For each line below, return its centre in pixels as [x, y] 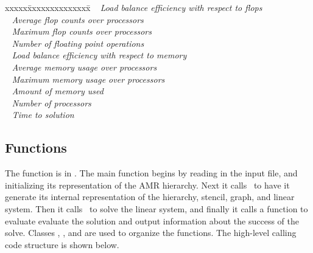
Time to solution [43, 115]
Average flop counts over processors [78, 19]
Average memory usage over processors [84, 67]
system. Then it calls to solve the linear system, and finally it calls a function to [156, 208]
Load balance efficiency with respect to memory [99, 55]
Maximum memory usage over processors [88, 79]
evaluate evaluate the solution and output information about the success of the [152, 220]
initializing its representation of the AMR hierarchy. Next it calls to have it [147, 185]
